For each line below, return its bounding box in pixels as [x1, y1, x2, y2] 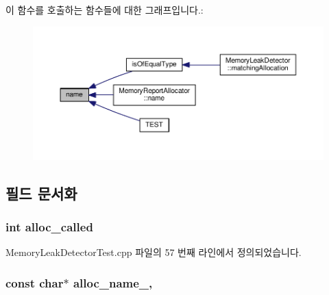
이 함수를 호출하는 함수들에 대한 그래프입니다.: [5, 3, 204, 16]
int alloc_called [5, 218, 93, 235]
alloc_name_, [73, 274, 153, 291]
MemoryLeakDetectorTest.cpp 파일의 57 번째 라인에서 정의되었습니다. [5, 245, 302, 259]
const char [5, 274, 64, 291]
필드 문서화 [5, 182, 77, 203]
